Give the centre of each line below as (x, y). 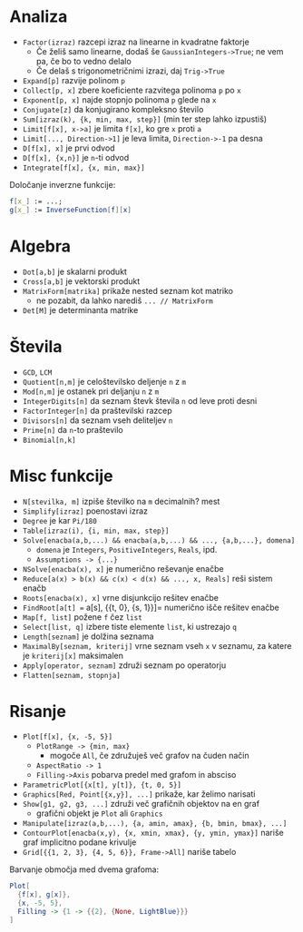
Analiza (39, 17)
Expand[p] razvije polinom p (73, 80)
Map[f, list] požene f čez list (82, 617)
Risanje (38, 711)
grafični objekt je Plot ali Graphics (99, 813)
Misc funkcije (61, 476)
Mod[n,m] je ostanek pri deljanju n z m (91, 391)
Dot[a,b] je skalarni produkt (74, 271)
